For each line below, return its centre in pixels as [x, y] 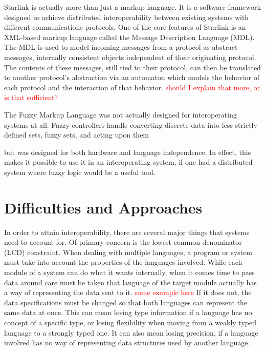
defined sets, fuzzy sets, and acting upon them [77, 135]
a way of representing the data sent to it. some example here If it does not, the [128, 292]
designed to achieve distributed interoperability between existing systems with [127, 17]
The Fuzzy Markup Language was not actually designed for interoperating [120, 114]
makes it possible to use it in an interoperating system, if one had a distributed [128, 162]
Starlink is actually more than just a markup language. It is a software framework [132, 7]
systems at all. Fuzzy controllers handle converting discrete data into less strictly [131, 124]
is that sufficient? [31, 97]
